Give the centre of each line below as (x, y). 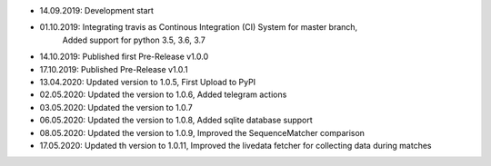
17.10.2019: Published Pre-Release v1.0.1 (114, 69)
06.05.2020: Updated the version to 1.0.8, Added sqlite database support (176, 120)
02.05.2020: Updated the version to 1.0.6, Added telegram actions (163, 94)
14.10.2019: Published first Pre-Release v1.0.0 (124, 57)
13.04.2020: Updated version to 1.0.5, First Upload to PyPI (148, 82)
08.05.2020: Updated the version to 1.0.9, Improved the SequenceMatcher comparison (202, 132)
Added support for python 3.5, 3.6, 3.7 (134, 40)
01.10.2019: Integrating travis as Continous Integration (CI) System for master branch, (199, 27)
